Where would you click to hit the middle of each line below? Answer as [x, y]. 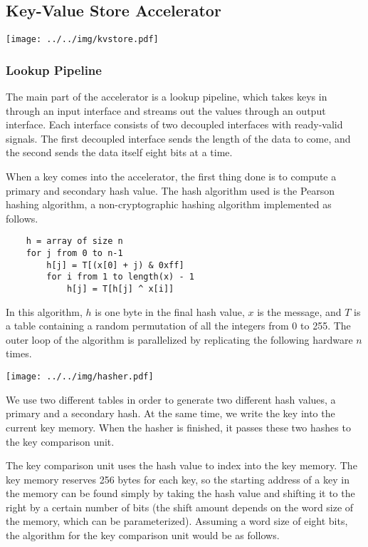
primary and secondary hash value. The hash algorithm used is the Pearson [170, 190]
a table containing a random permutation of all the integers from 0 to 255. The [178, 326]
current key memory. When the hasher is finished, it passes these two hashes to [178, 427]
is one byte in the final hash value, [170, 311]
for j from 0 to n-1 [74, 254]
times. [19, 353]
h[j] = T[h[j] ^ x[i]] [120, 289]
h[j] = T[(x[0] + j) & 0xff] [115, 265]
